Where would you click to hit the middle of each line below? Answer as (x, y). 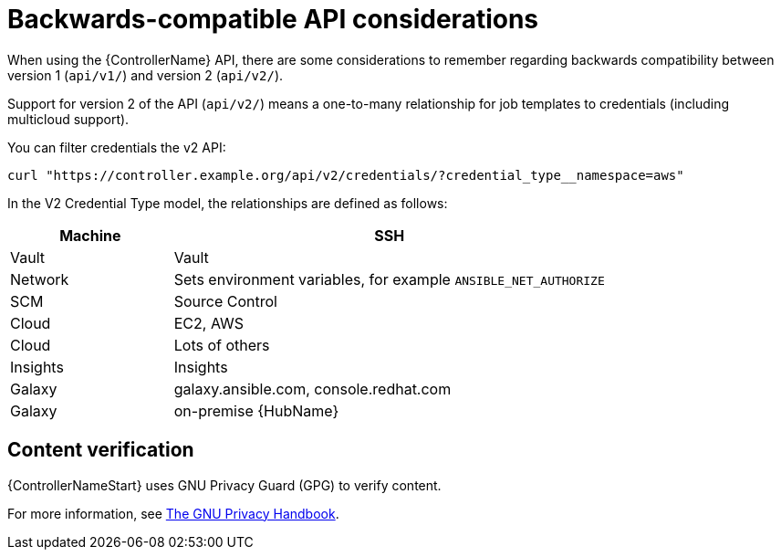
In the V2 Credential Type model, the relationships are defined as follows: (228, 203)
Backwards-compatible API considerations (273, 19)
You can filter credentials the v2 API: (117, 147)
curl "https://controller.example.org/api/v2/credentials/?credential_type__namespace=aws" (346, 175)
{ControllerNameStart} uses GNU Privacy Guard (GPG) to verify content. (224, 485)
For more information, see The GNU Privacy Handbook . (173, 513)
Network (40, 279)
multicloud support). (68, 119)
